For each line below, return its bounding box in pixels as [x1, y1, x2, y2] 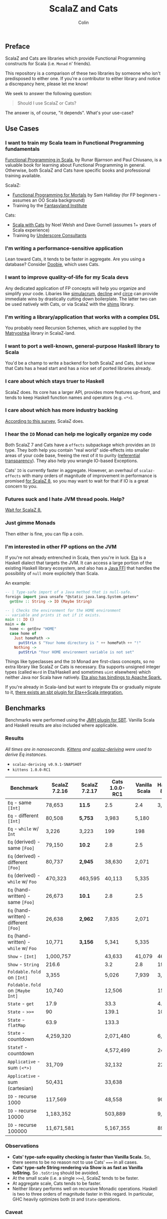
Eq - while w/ [7, 825, 39, 832]
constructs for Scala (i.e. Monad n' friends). [5, 61, 91, 67]
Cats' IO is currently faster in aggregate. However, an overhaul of [5, 468, 138, 474]
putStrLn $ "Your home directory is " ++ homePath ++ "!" [18, 640, 141, 645]
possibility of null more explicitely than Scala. [5, 571, 99, 577]
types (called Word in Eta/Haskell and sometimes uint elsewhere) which [5, 669, 151, 675]
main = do [5, 622, 26, 627]
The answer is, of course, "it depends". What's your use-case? [5, 110, 134, 116]
